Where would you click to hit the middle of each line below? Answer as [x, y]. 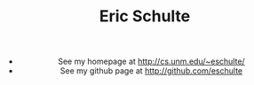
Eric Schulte [145, 16]
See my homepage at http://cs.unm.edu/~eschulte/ [151, 62]
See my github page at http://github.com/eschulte [151, 71]
